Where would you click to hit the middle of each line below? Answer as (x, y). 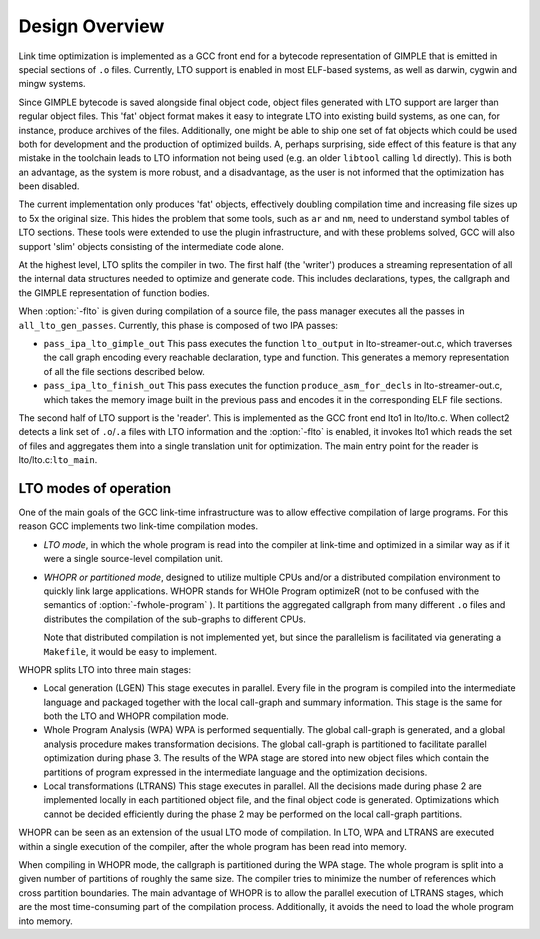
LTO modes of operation (95, 488)
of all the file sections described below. (124, 371)
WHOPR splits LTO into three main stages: (105, 669)
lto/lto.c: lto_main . (58, 460)
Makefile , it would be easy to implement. (130, 651)
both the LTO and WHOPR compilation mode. (136, 716)
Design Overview (91, 26)
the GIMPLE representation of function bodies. (114, 292)
